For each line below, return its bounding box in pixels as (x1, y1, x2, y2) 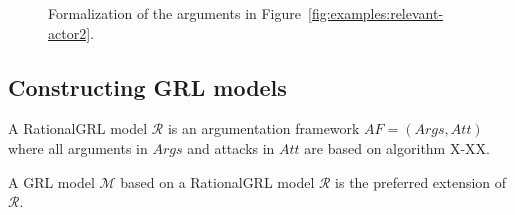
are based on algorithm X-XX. (304, 137, 490, 158)
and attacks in (187, 137, 275, 158)
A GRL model (8, 171, 95, 192)
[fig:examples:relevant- (308, 3, 444, 23)
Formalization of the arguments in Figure (48, 3, 301, 23)
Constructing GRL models (8, 71, 287, 102)
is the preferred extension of (335, 171, 507, 192)
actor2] (48, 22, 91, 43)
